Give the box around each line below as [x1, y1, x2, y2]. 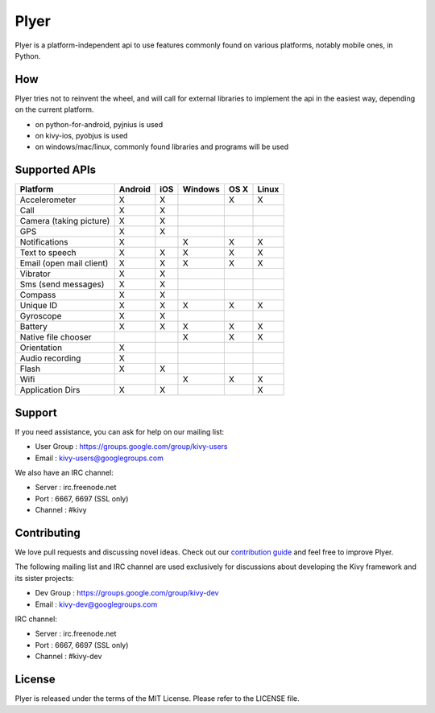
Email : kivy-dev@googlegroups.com [35, 600, 158, 609]
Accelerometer [19, 194, 77, 205]
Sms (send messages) [19, 278, 105, 290]
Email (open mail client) [19, 258, 109, 269]
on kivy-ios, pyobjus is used [35, 131, 128, 141]
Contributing [14, 525, 81, 539]
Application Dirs [19, 385, 81, 396]
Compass [19, 290, 56, 301]
